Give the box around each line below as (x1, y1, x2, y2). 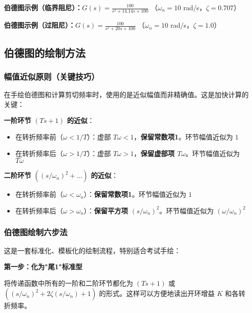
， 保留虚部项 (134, 148, 175, 158)
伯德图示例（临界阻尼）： (4, 2, 82, 12)
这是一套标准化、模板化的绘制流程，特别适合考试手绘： (4, 245, 181, 255)
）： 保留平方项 (84, 205, 128, 215)
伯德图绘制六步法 (4, 226, 67, 238)
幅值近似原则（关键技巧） (4, 70, 100, 82)
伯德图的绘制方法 (4, 45, 85, 60)
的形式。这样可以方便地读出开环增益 (99, 288, 215, 298)
